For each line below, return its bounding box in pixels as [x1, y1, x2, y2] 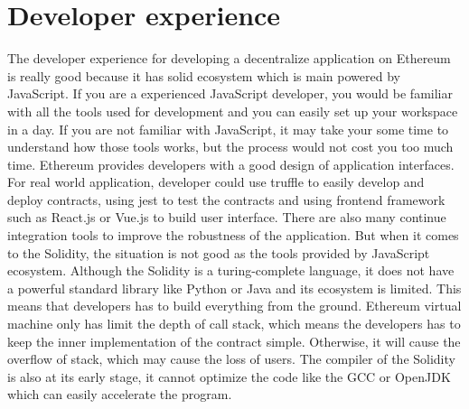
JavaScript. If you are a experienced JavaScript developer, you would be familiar [7, 84, 453, 103]
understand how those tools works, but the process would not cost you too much [7, 137, 454, 156]
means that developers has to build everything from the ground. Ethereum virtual [7, 296, 462, 315]
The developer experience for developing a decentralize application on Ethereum [7, 49, 451, 68]
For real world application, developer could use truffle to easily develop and [7, 172, 425, 191]
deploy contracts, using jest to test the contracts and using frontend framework [7, 190, 446, 209]
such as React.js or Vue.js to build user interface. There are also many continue [7, 208, 446, 227]
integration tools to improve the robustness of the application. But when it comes [7, 226, 459, 245]
